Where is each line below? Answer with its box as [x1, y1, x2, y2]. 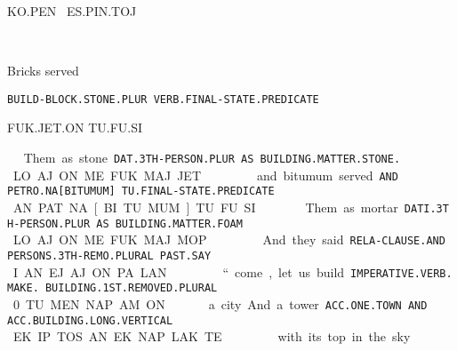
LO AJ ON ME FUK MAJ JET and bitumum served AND [12, 165, 398, 184]
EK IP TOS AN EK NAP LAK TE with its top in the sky [12, 327, 411, 346]
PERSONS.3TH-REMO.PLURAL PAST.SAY [7, 249, 212, 262]
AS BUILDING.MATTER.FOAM [96, 217, 243, 230]
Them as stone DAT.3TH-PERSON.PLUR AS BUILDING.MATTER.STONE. [23, 148, 401, 167]
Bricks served [7, 61, 79, 80]
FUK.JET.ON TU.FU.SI [7, 118, 143, 137]
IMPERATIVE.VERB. [350, 267, 453, 280]
